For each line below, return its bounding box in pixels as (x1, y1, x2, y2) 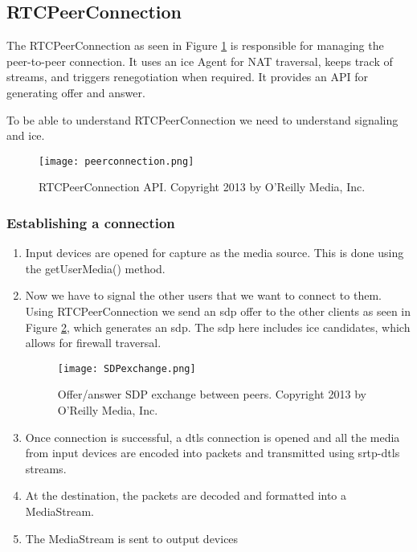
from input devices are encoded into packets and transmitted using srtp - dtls (25, 444, 400, 461)
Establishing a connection (6, 212, 175, 232)
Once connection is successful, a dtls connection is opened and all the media (25, 428, 400, 445)
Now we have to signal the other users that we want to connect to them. (25, 287, 382, 304)
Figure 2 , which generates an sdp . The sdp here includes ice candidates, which (25, 318, 411, 335)
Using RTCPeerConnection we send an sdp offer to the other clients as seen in (25, 303, 411, 320)
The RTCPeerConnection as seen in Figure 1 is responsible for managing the (6, 37, 384, 54)
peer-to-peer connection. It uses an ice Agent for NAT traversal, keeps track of (6, 52, 393, 69)
